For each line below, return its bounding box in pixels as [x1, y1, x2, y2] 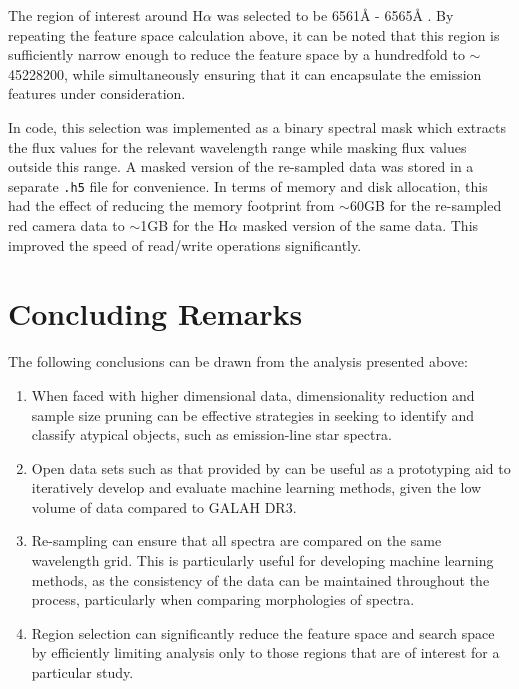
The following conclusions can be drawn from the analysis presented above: [8, 351, 468, 372]
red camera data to [8, 215, 125, 235]
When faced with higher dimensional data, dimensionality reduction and [31, 384, 475, 405]
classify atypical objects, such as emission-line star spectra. [31, 424, 392, 445]
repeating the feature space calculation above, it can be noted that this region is [8, 24, 500, 45]
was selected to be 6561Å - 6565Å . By [216, 5, 454, 25]
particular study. [31, 662, 134, 683]
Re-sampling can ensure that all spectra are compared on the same [31, 530, 442, 551]
